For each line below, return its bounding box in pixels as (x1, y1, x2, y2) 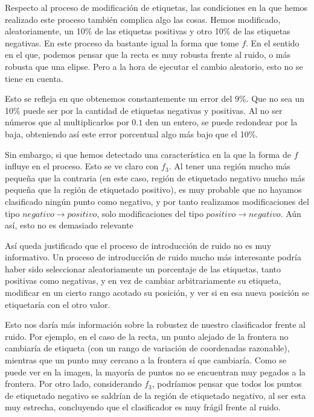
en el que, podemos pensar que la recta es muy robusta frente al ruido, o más (5, 48, 291, 61)
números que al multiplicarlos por (5, 116, 129, 128)
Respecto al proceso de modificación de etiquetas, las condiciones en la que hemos (5, 1, 308, 13)
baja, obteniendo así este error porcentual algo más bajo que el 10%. (5, 127, 258, 140)
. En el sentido (246, 36, 300, 49)
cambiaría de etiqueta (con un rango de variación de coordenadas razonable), (5, 342, 290, 354)
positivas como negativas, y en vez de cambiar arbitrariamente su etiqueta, (5, 274, 281, 287)
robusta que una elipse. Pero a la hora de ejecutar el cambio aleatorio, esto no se (5, 60, 303, 72)
